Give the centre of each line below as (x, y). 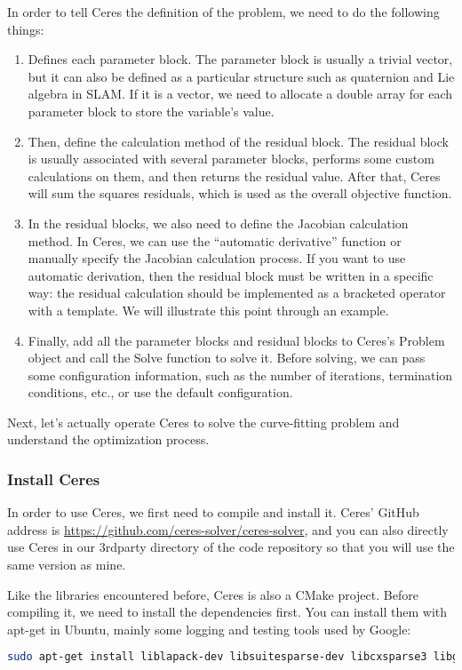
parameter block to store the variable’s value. (151, 111)
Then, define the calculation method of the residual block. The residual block (238, 141)
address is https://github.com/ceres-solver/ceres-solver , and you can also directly (228, 529)
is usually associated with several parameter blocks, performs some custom (231, 159)
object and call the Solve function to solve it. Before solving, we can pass (227, 358)
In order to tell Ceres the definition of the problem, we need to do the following (223, 12)
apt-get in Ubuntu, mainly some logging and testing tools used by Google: (209, 629)
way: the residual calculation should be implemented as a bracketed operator (237, 293)
